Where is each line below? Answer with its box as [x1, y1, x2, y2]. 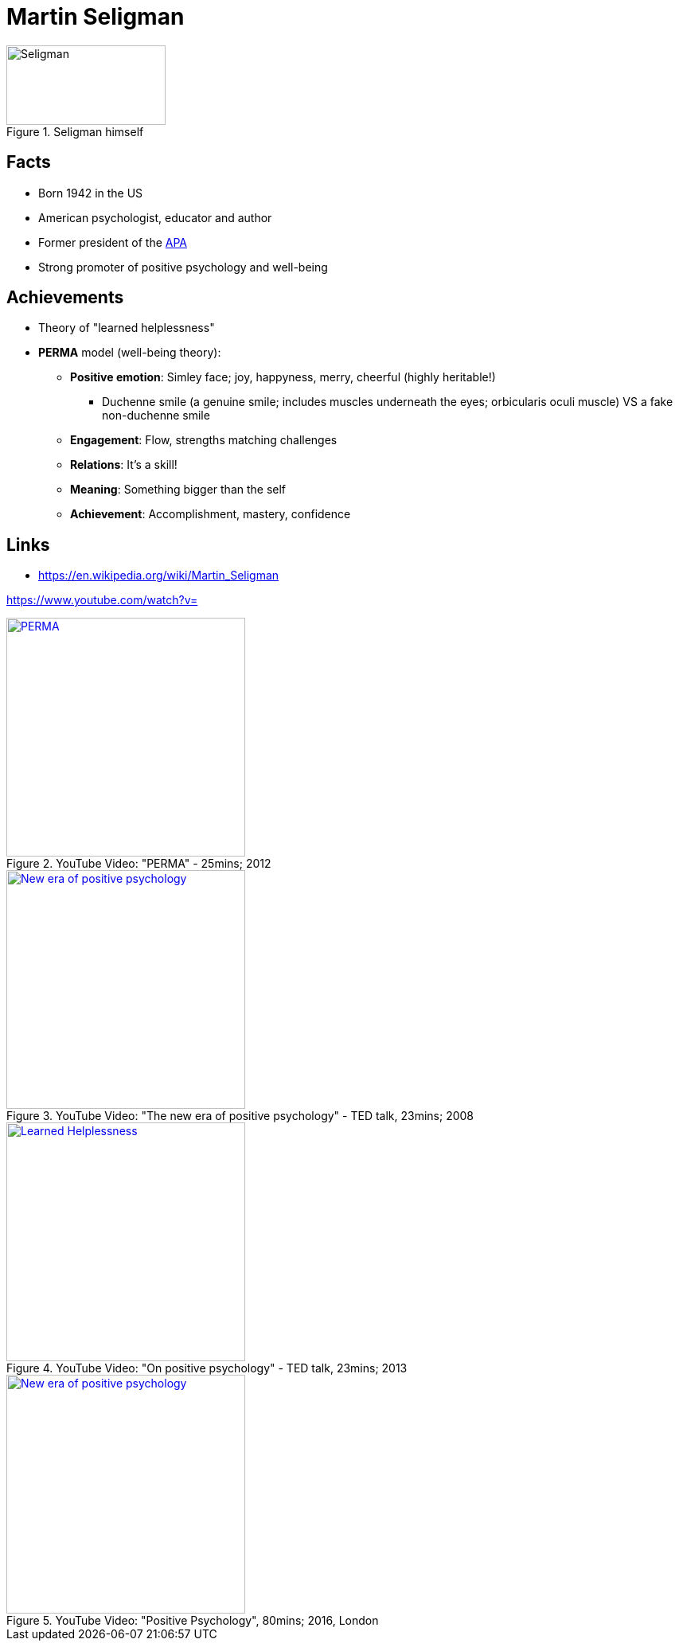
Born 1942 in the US [38, 185, 143, 200]
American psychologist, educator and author [38, 210, 272, 224]
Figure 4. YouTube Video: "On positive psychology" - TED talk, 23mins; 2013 [6, 1361, 408, 1376]
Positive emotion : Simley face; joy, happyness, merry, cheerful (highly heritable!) [70, 370, 496, 384]
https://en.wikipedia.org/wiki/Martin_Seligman [38, 568, 279, 583]
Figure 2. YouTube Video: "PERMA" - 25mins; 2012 [6, 857, 271, 871]
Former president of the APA [38, 235, 188, 249]
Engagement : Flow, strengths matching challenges [70, 433, 338, 447]
